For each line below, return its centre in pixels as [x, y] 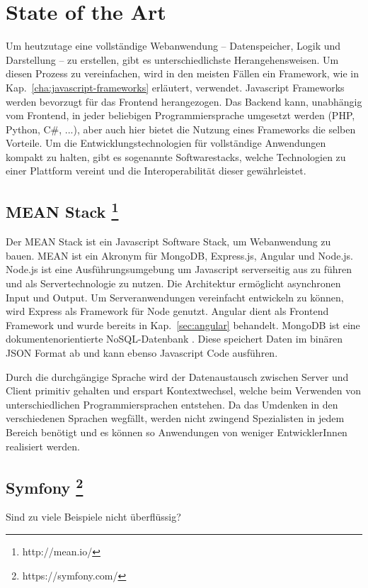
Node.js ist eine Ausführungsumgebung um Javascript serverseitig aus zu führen [179, 269]
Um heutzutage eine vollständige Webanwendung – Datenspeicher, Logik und [173, 46]
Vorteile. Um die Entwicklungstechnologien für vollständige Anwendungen [166, 143]
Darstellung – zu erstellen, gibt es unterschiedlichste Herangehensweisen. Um [172, 59]
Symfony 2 [45, 486]
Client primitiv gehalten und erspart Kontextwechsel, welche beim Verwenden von [183, 390]
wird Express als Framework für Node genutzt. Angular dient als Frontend [167, 311]
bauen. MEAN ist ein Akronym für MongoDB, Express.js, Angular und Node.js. [180, 255]
